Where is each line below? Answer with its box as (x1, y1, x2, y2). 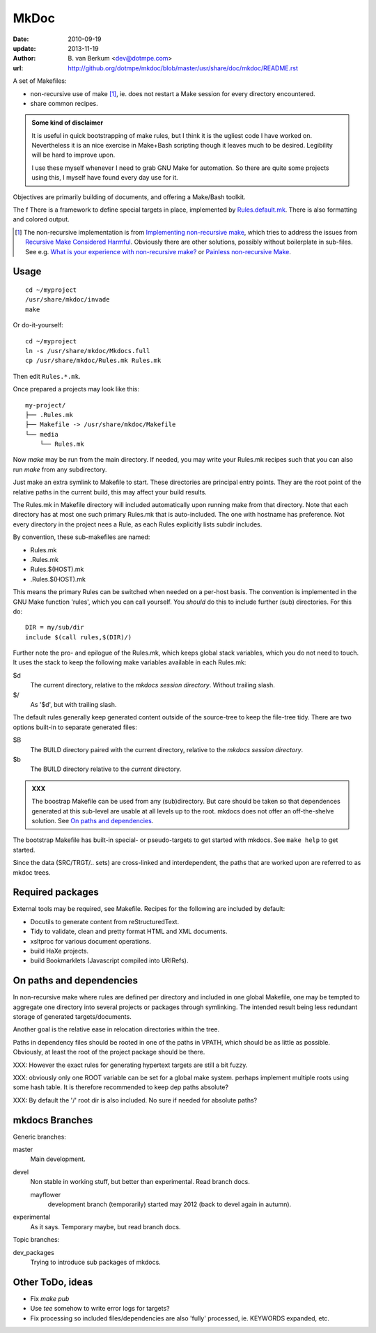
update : (13, 44, 36, 52)
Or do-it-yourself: (13, 321, 64, 329)
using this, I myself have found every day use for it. (31, 173, 179, 182)
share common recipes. (30, 99, 98, 107)
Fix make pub (30, 1294, 70, 1302)
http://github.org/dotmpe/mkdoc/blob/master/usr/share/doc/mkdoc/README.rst (68, 63, 299, 72)
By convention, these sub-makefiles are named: (13, 533, 150, 541)
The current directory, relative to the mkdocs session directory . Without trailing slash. (30, 681, 275, 689)
